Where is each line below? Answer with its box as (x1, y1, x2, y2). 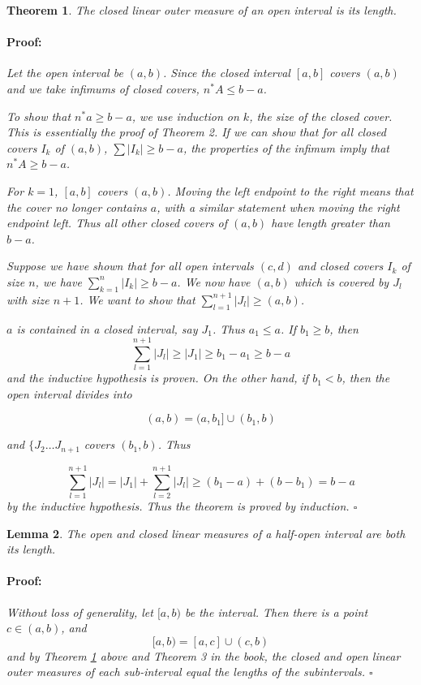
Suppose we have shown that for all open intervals (6, 257, 254, 274)
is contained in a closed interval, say (16, 320, 198, 337)
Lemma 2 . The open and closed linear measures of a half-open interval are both (6, 524, 406, 541)
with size (6, 291, 49, 308)
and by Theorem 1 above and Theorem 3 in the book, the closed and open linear (6, 647, 401, 664)
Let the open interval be (6, 64, 123, 81)
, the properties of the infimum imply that (183, 139, 389, 156)
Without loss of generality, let (6, 603, 153, 620)
